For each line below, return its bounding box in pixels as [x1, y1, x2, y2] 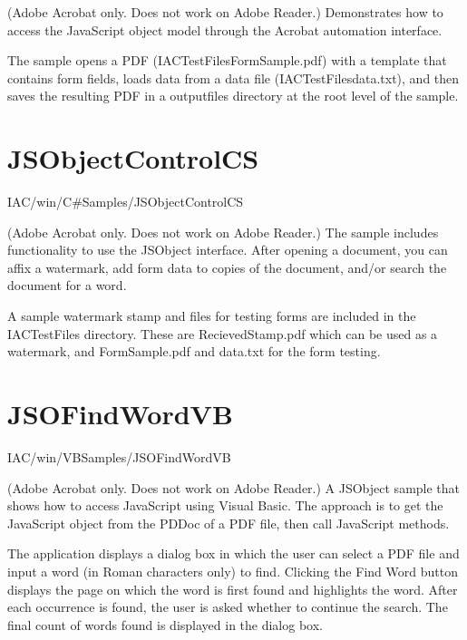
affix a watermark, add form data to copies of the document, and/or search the [7, 257, 447, 276]
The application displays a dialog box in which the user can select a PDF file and [7, 544, 460, 563]
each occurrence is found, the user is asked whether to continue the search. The [7, 597, 448, 616]
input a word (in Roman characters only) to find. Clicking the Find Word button [7, 561, 458, 580]
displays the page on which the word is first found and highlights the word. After [7, 579, 458, 598]
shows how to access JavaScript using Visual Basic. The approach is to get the [7, 496, 443, 515]
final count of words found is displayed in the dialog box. [7, 615, 323, 634]
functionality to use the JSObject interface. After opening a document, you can [7, 240, 448, 259]
